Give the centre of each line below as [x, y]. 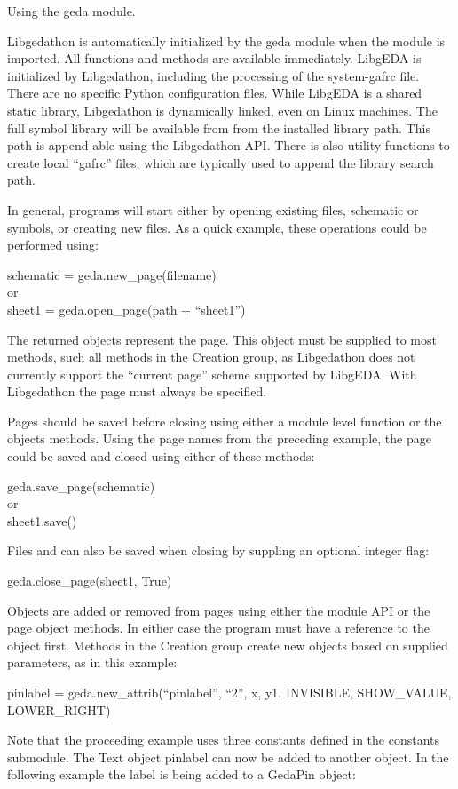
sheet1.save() [42, 520]
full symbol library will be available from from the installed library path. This [219, 128]
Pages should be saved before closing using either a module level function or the [225, 421]
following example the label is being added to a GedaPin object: [182, 774]
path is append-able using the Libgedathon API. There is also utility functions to [229, 145]
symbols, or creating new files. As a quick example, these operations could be [217, 227]
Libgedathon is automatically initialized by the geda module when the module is [226, 40]
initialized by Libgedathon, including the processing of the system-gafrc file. [213, 75]
